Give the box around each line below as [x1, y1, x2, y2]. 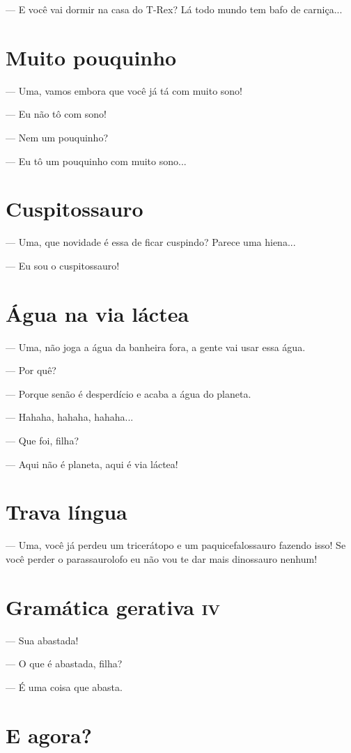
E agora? [6, 720, 92, 749]
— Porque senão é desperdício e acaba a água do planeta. [6, 386, 251, 401]
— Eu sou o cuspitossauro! [6, 258, 120, 272]
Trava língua [6, 497, 127, 526]
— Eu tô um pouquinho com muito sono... [6, 153, 187, 168]
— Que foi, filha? [6, 433, 79, 447]
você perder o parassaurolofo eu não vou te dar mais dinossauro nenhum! [6, 551, 318, 566]
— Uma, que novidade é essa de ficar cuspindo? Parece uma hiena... [6, 235, 296, 249]
